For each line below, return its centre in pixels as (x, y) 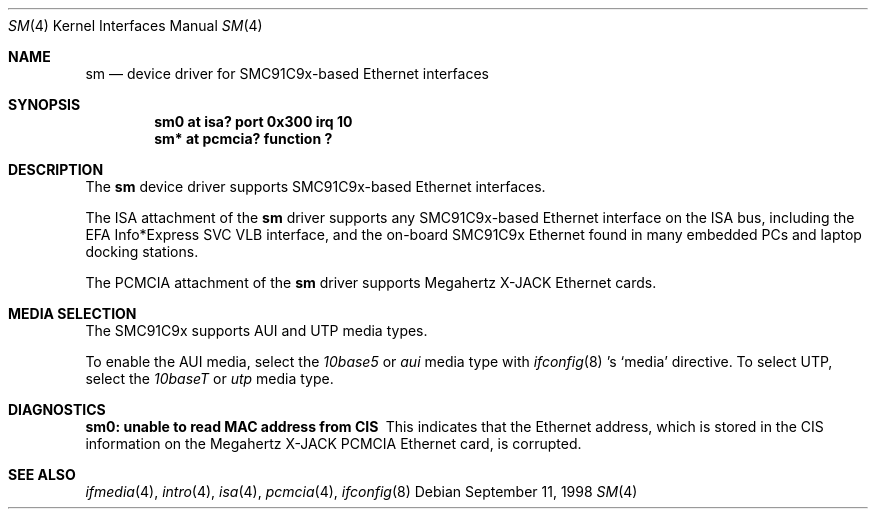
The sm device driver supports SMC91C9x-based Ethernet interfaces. (315, 186)
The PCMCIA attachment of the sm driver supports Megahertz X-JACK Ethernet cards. (371, 282)
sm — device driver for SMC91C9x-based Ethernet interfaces (287, 73)
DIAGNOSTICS (57, 409)
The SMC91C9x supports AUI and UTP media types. (256, 330)
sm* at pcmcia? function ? (243, 138)
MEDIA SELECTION (72, 313)
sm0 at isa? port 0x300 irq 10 (253, 121)
